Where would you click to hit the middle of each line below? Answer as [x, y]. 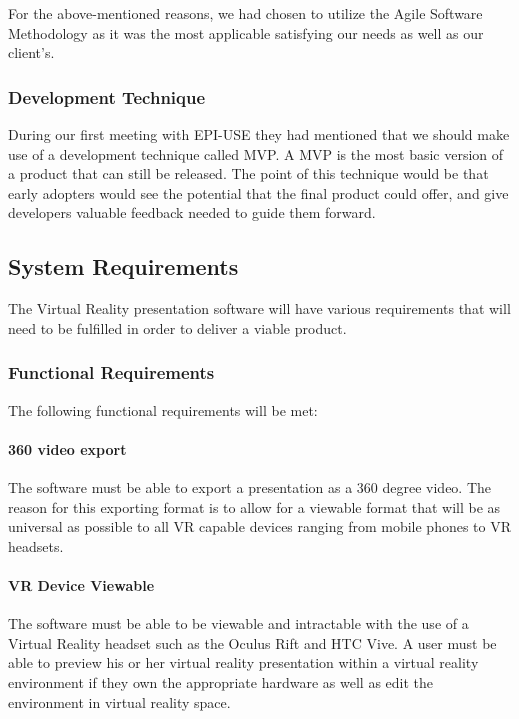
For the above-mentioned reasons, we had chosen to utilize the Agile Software [245, 13]
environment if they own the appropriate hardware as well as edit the [221, 681]
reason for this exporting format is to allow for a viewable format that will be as [254, 506]
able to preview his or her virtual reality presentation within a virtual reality [243, 662]
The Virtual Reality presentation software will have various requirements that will [259, 308]
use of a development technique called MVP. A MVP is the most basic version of [256, 153]
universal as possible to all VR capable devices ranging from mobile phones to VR [260, 526]
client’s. [31, 52]
